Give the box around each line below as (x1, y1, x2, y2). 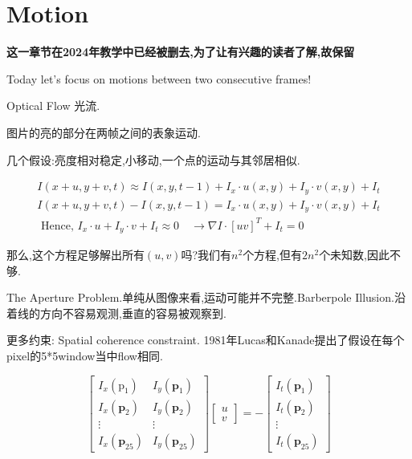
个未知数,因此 (319, 246, 390, 263)
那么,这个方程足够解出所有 (6, 246, 145, 263)
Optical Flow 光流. (6, 97, 100, 114)
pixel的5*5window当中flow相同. (6, 347, 163, 364)
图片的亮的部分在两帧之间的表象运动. (6, 124, 201, 140)
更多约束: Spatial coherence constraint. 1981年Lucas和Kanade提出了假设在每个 (6, 331, 405, 348)
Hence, (41, 220, 74, 232)
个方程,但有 (243, 246, 303, 263)
